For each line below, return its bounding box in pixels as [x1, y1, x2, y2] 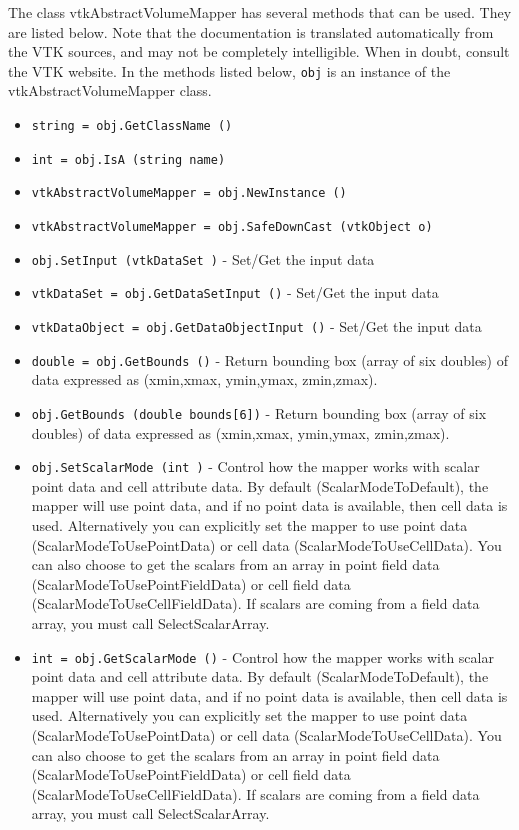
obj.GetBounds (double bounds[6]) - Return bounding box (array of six [31, 402, 487, 423]
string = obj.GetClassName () [31, 119, 233, 134]
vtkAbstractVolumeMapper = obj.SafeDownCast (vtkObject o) [31, 220, 433, 234]
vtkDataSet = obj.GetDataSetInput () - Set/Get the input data [31, 282, 439, 303]
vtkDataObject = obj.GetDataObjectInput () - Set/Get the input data [31, 315, 482, 336]
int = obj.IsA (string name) [31, 152, 226, 167]
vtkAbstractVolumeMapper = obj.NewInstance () [31, 186, 347, 201]
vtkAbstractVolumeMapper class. [8, 80, 212, 101]
